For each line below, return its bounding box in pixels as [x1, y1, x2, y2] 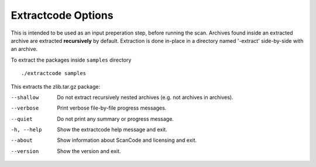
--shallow [11, 94, 39, 101]
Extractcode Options [11, 9, 114, 22]
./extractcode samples [21, 70, 87, 77]
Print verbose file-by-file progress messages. [57, 104, 167, 111]
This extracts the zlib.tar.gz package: [11, 83, 101, 90]
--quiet [11, 115, 33, 122]
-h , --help [11, 127, 42, 133]
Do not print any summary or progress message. [57, 115, 174, 122]
